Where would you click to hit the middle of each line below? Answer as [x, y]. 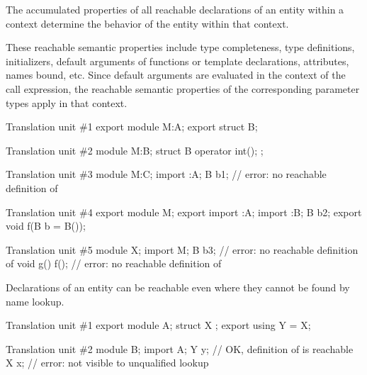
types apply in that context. [67, 102]
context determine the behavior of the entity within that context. [147, 23]
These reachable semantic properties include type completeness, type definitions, [180, 47]
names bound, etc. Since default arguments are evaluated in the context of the [176, 75]
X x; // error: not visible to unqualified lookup [107, 363]
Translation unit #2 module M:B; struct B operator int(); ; [135, 150]
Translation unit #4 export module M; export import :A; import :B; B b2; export [184, 212]
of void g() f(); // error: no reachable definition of [114, 263]
